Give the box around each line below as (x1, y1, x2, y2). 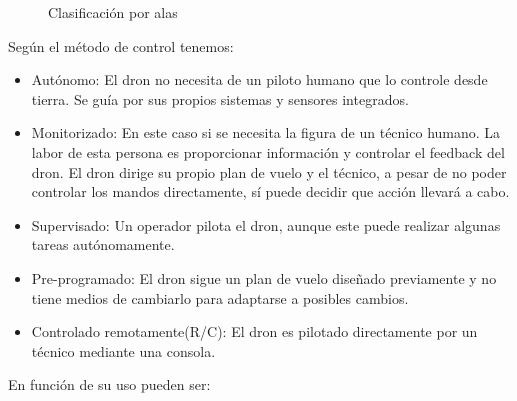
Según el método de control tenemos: (8, 35, 234, 56)
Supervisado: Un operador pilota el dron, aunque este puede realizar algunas (31, 214, 501, 235)
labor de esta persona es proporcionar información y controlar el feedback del (31, 141, 505, 162)
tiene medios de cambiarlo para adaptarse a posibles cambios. (31, 287, 409, 308)
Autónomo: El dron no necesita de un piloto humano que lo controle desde (31, 69, 488, 90)
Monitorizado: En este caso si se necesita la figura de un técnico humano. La (31, 122, 501, 143)
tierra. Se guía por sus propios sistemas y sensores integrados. (31, 88, 409, 109)
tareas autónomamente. (31, 234, 175, 255)
